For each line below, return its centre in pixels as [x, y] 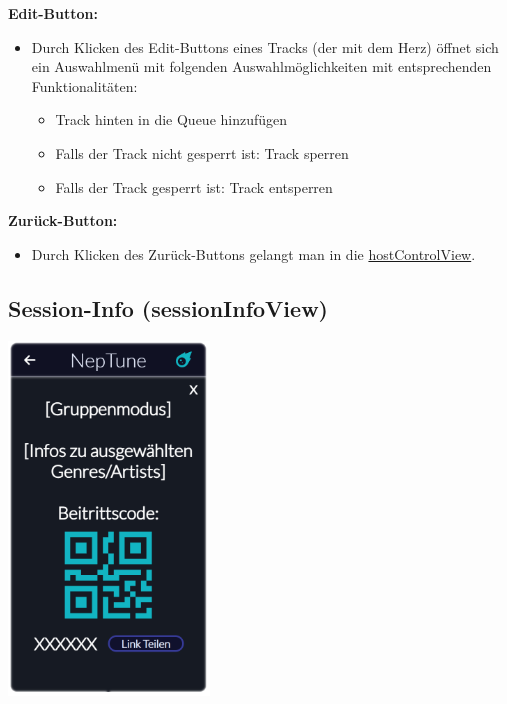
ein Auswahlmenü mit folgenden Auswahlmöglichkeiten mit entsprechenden [261, 66]
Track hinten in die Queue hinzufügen [171, 119]
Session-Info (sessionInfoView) [168, 307]
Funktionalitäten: [84, 85]
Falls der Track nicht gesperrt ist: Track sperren [202, 152]
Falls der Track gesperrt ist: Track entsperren [194, 186]
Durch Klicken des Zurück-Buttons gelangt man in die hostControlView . [253, 253]
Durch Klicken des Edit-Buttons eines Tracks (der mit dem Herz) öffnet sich [265, 46]
